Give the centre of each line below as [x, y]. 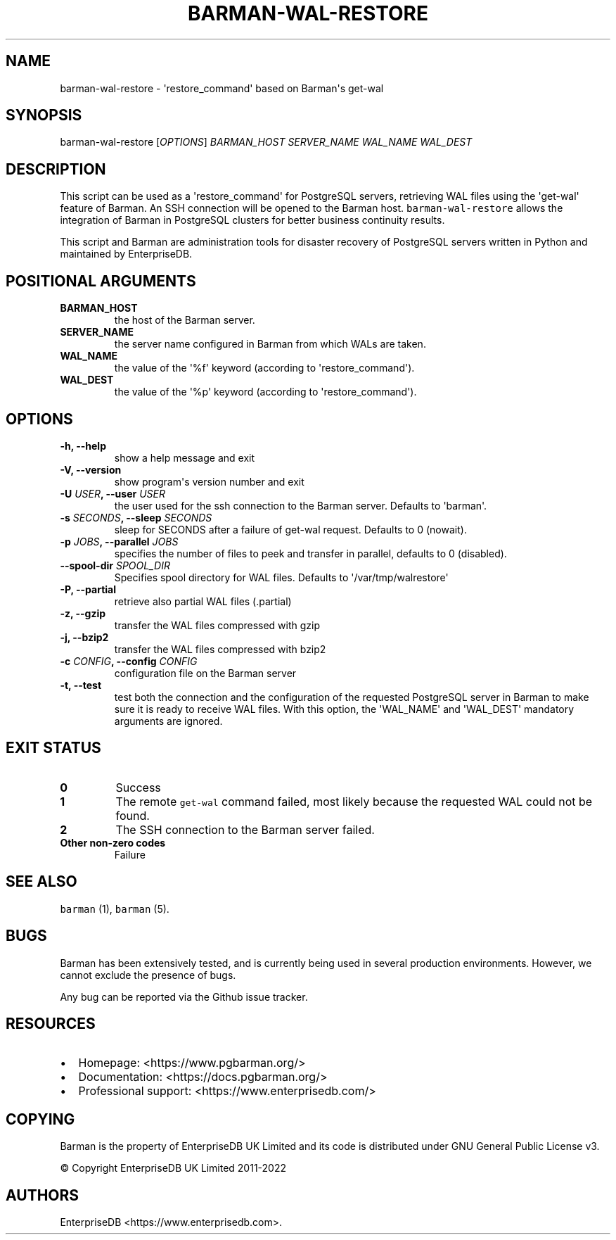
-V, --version [91, 469]
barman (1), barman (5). [115, 909]
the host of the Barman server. [185, 320]
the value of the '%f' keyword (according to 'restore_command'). [264, 368]
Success [138, 787]
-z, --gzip [83, 613]
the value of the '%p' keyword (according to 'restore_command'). [265, 392]
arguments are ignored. [168, 721]
